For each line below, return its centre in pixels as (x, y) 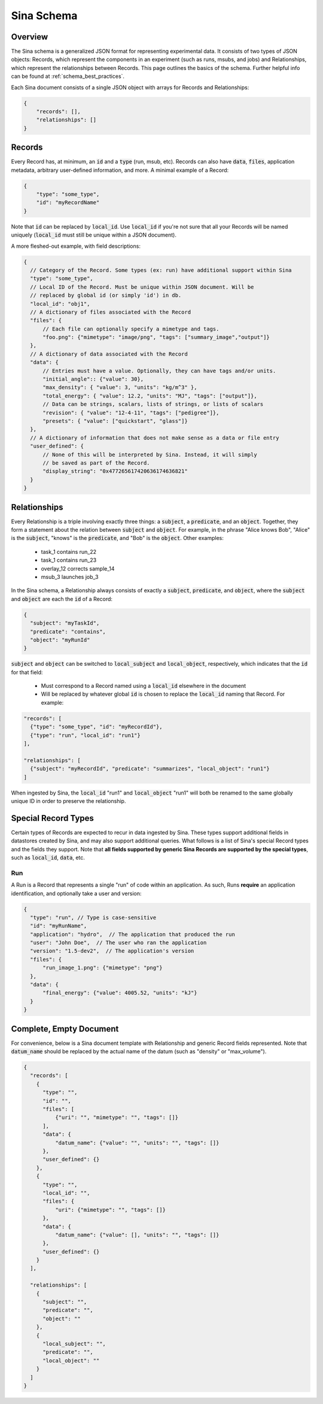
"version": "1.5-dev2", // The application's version (112, 951)
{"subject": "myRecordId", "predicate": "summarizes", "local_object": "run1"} (150, 769)
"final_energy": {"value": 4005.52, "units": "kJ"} (120, 993)
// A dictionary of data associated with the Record (109, 354)
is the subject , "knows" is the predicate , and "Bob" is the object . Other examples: (117, 538)
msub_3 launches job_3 (70, 577)
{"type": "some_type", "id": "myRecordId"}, (96, 727)
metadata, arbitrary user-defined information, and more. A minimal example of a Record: (120, 170)
